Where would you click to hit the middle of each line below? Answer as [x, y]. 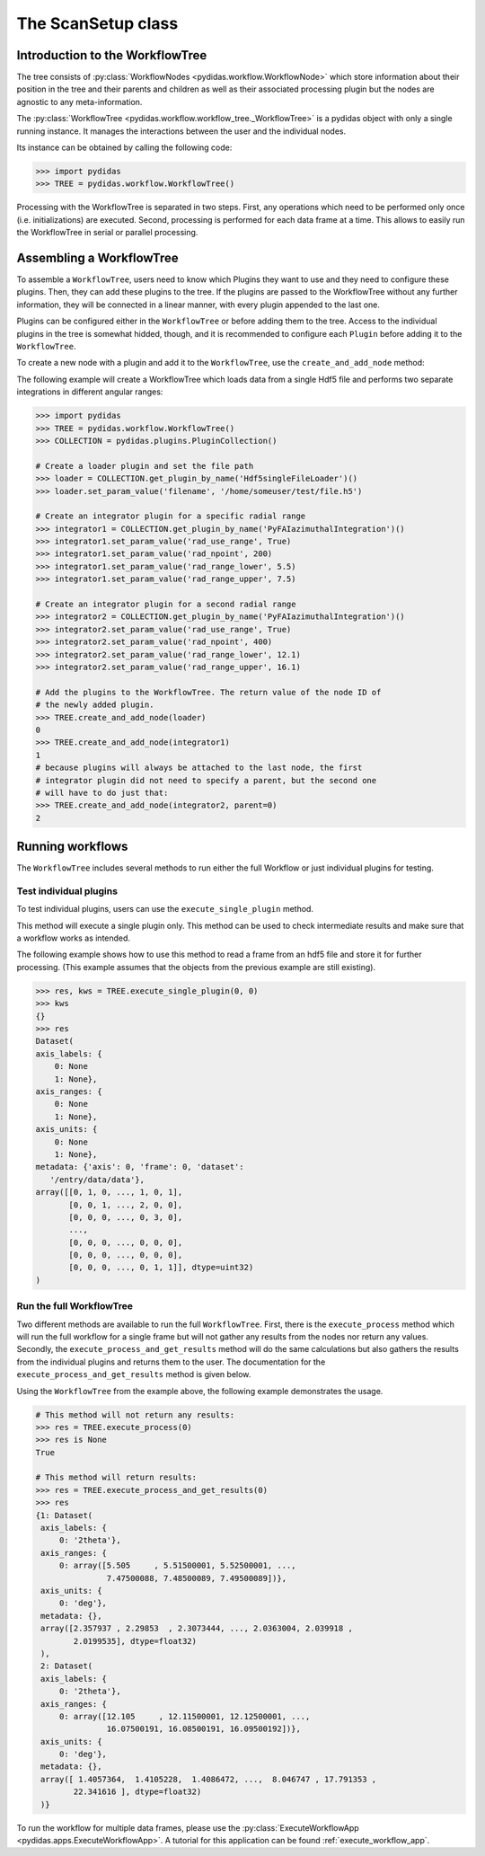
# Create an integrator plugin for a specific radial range [171, 516]
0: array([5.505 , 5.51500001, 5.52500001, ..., [177, 1566]
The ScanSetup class [97, 23]
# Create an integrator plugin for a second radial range [166, 605]
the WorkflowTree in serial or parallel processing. [107, 233]
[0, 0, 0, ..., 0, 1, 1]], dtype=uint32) [161, 1268]
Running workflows [72, 847]
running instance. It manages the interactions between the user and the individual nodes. [181, 131]
